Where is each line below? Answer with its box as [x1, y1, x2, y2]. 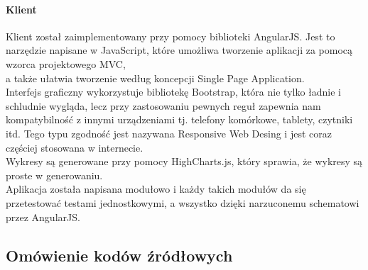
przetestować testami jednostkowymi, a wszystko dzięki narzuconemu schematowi [6, 195, 359, 210]
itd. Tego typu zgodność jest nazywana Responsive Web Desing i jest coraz [6, 125, 332, 140]
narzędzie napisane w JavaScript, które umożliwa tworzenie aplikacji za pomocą [6, 43, 353, 57]
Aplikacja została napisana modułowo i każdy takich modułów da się [6, 181, 306, 196]
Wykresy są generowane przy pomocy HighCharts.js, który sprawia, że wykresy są [6, 154, 363, 169]
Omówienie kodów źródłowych [6, 244, 233, 266]
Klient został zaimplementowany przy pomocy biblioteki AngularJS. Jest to [6, 28, 335, 43]
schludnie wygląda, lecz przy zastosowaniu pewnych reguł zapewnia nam [6, 98, 321, 113]
